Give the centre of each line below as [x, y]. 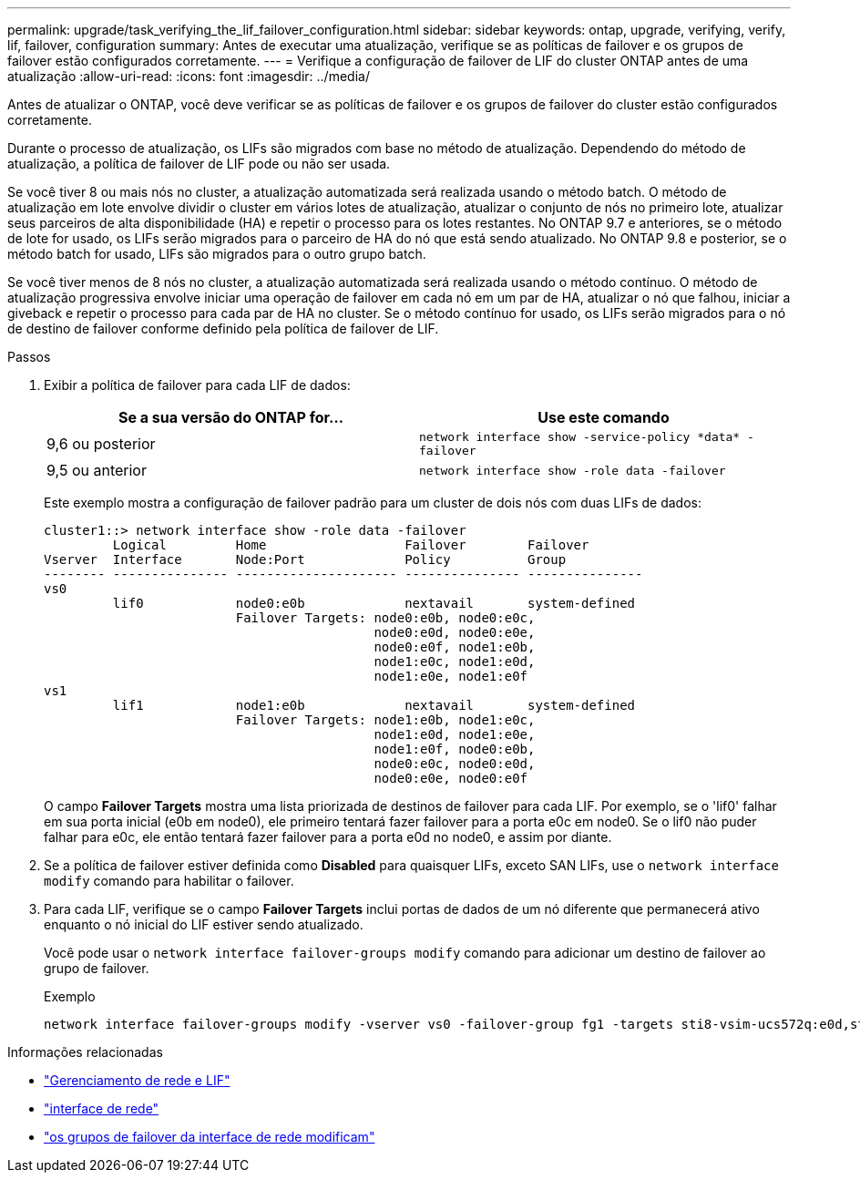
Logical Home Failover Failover [351, 545]
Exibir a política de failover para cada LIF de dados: [197, 385]
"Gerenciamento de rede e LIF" [137, 1080]
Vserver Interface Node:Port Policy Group [305, 559]
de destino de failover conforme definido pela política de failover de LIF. [223, 328]
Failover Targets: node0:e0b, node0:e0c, [385, 618]
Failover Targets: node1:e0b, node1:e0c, [385, 720]
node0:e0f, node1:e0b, [455, 647]
